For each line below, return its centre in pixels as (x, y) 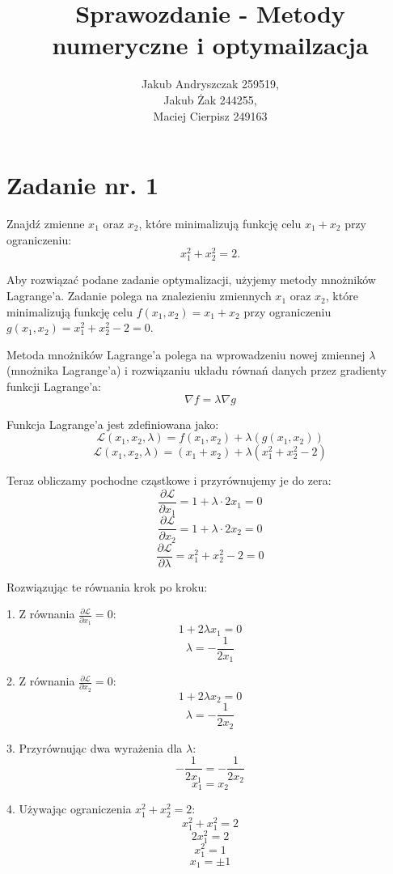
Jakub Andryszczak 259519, (210, 84)
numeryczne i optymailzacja (210, 45)
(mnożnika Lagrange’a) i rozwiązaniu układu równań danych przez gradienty (196, 370)
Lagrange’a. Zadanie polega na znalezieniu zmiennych (139, 296)
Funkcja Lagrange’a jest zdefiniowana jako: (113, 424)
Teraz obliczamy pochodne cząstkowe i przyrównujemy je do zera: (169, 480)
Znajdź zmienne (46, 224)
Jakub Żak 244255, (210, 99)
